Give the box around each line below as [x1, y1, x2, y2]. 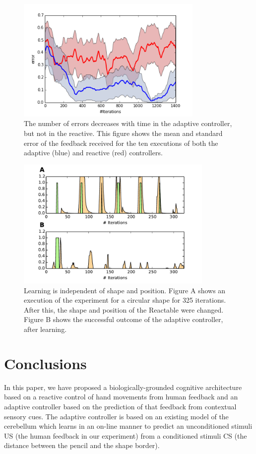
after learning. [24, 324, 67, 334]
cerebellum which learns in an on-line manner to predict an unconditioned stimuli [4, 421, 253, 431]
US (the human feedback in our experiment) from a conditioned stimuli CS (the [4, 430, 247, 441]
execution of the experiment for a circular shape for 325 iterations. [24, 295, 226, 305]
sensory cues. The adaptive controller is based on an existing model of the [4, 411, 229, 421]
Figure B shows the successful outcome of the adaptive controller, [24, 314, 223, 324]
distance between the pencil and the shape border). [4, 440, 160, 451]
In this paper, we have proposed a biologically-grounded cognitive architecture [4, 382, 242, 392]
